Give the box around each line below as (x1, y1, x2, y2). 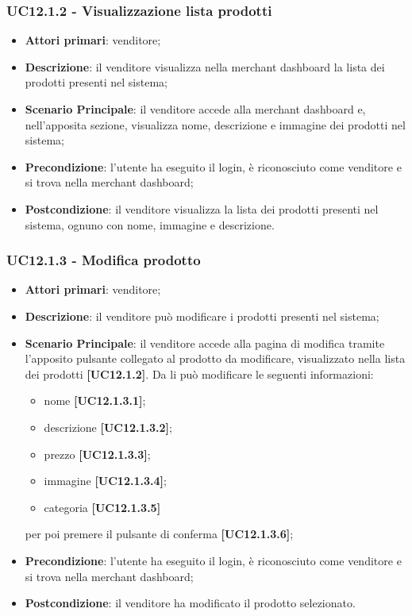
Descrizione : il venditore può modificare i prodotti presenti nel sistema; (25, 307, 379, 324)
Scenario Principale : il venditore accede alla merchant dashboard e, (25, 101, 366, 117)
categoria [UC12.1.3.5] (44, 499, 161, 515)
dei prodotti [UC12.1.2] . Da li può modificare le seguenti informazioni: (25, 365, 374, 382)
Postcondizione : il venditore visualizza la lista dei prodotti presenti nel (25, 200, 379, 217)
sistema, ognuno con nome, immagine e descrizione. (25, 216, 275, 233)
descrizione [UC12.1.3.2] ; (44, 418, 172, 435)
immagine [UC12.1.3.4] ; (44, 472, 167, 489)
